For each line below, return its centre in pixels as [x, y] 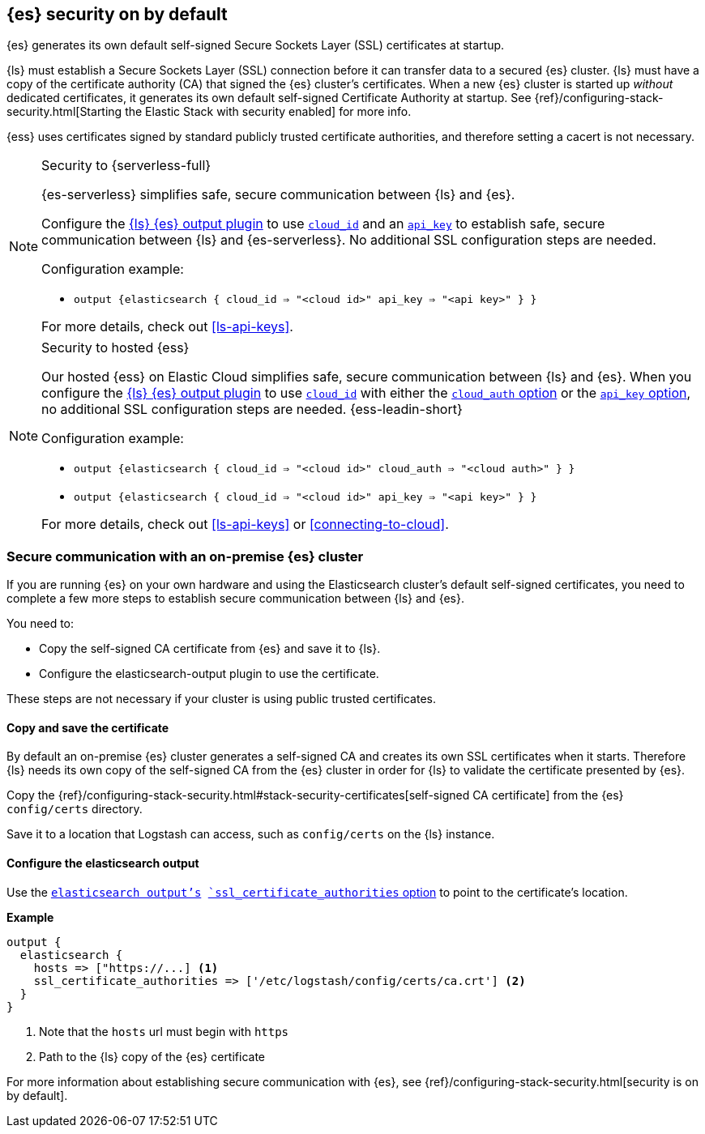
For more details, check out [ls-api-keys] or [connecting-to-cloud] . [245, 524]
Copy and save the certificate [88, 727]
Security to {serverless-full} [126, 166]
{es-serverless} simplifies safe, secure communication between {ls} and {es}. [278, 195]
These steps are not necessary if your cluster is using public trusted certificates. [221, 699]
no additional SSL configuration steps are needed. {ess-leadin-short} [252, 409]
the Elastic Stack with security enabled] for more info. [268, 112]
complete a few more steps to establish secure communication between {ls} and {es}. [235, 599]
